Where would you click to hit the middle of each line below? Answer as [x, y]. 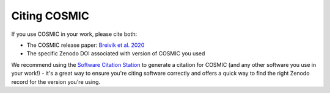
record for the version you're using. [56, 81]
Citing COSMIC [50, 16]
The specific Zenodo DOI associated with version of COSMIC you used [116, 53]
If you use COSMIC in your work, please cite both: [74, 34]
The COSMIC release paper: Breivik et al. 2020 [86, 45]
